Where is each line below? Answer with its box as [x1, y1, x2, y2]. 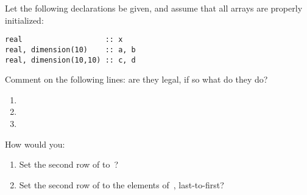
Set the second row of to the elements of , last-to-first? [19, 178, 224, 191]
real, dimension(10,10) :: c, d [5, 55, 136, 64]
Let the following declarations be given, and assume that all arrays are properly [5, 2, 303, 14]
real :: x [5, 35, 123, 44]
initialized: [5, 13, 44, 26]
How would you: [5, 137, 65, 150]
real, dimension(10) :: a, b [5, 45, 136, 54]
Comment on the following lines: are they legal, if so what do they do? [5, 73, 268, 86]
